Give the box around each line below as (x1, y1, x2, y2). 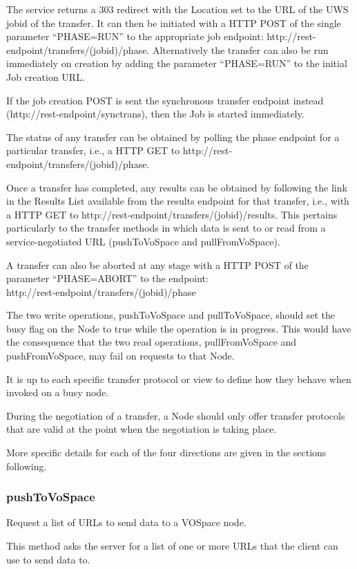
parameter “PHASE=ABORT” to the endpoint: (6, 271, 209, 286)
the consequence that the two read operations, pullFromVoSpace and (6, 335, 297, 349)
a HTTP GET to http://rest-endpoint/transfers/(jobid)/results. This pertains (6, 207, 338, 221)
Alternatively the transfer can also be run (152, 42, 329, 57)
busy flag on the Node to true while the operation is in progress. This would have (6, 321, 351, 335)
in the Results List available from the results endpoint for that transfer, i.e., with (6, 194, 349, 208)
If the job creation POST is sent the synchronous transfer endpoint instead (6, 93, 324, 107)
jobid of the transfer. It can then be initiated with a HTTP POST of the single (6, 15, 341, 30)
